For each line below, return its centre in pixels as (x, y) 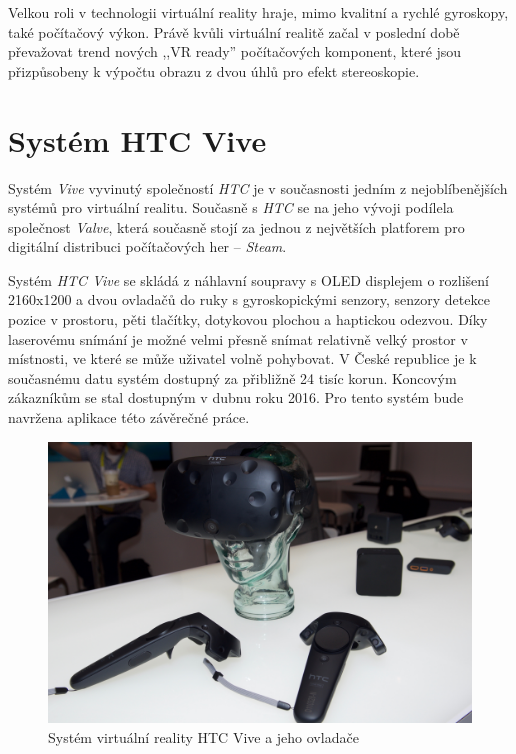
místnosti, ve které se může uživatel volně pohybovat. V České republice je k (242, 358)
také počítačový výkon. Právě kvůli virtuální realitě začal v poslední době (234, 31)
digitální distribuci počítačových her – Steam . (147, 246)
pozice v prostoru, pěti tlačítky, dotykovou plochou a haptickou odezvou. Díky (248, 319)
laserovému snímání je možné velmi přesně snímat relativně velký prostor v (238, 338)
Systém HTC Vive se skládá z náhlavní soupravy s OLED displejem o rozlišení (248, 279)
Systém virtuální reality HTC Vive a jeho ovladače (203, 736)
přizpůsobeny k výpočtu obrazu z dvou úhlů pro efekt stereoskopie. (214, 70)
